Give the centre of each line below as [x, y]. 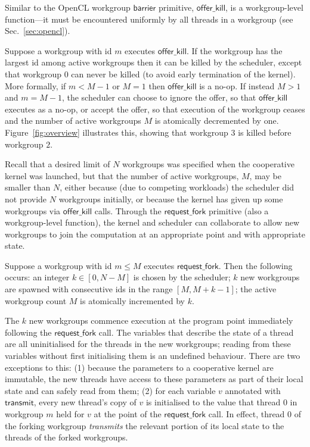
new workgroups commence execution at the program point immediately [161, 321]
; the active [256, 289]
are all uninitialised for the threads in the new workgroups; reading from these [148, 344]
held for [70, 414]
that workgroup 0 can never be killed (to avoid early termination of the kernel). [150, 74]
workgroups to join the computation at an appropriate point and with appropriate [155, 234]
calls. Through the [128, 210]
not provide [26, 199]
